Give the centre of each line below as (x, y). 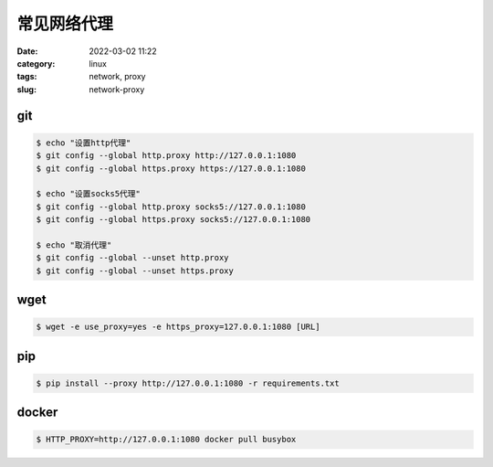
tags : (27, 77)
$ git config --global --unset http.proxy (132, 258)
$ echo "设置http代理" (84, 143)
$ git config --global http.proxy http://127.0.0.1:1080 (166, 156)
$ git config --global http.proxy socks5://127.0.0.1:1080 (171, 207)
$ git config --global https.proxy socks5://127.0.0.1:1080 (173, 220)
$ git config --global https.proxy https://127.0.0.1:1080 (171, 168)
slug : (26, 89)
